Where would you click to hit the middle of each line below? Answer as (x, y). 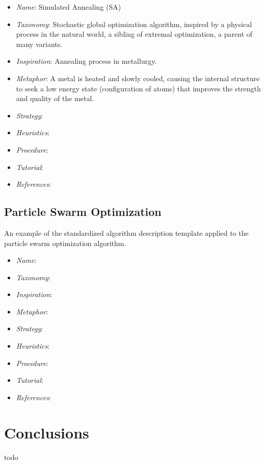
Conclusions (47, 432)
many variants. (39, 44)
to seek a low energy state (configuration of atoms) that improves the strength (138, 88)
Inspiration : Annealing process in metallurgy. (86, 61)
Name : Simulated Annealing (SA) (69, 7)
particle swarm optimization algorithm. (65, 243)
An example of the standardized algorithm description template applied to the (126, 233)
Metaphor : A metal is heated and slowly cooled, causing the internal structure (138, 78)
